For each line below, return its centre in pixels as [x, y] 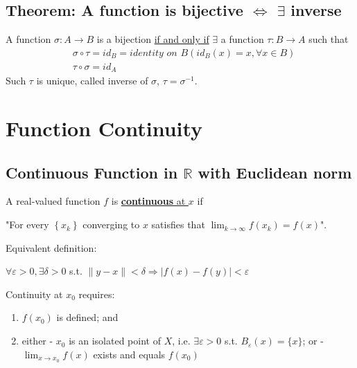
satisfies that [178, 224]
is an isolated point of [115, 341]
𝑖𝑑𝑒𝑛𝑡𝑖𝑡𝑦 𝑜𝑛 [154, 53]
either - [37, 341]
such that [329, 39]
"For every [27, 224]
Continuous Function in [92, 172]
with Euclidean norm [275, 172]
